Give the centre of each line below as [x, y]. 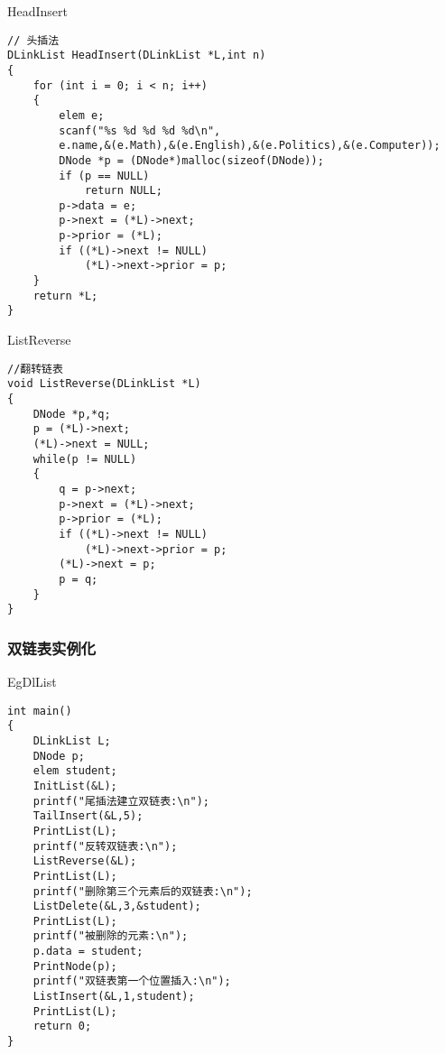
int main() [40, 711]
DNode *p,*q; [72, 414]
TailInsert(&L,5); [88, 816]
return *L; [65, 296]
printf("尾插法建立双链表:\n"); [121, 801]
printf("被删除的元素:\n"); [111, 936]
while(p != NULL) [85, 459]
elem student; [75, 771]
